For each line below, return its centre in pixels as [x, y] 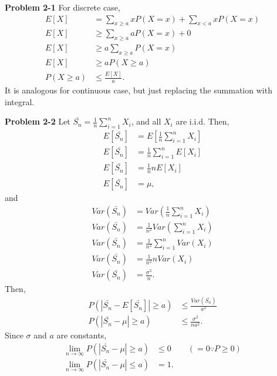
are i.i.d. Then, [202, 121]
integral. [20, 101]
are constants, [82, 335]
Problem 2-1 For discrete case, [63, 7]
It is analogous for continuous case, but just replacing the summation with [138, 90]
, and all [146, 121]
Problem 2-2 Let [38, 121]
